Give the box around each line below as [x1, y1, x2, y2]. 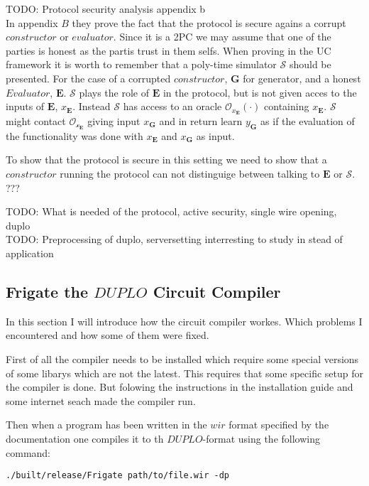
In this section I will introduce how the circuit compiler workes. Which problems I [6, 313, 363, 328]
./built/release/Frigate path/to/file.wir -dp [6, 470, 229, 481]
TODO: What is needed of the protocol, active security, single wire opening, [6, 204, 337, 219]
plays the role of [79, 85, 149, 99]
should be [289, 57, 331, 72]
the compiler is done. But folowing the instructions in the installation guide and [6, 379, 353, 394]
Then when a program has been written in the [6, 417, 207, 432]
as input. [196, 128, 235, 143]
